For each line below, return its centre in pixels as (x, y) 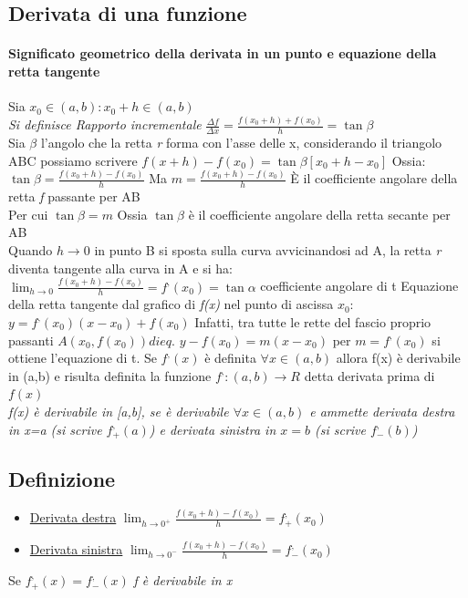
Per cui (28, 214)
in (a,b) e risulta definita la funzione (110, 375)
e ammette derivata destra (382, 411)
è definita (230, 358)
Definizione (62, 479)
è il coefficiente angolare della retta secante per (319, 214)
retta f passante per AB (74, 196)
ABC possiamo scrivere (73, 160)
